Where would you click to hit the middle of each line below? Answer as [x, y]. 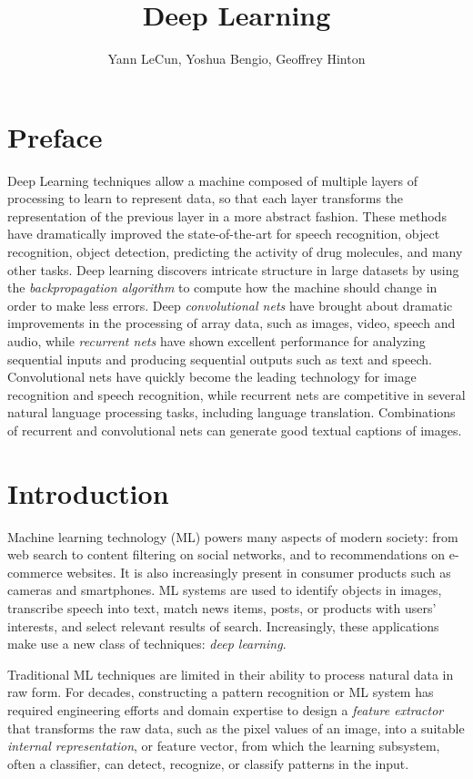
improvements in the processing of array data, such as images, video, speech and [231, 323]
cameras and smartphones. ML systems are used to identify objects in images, [225, 590]
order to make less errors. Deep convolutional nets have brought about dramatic [230, 305]
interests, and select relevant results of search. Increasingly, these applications [223, 625]
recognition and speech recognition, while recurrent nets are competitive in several [236, 394]
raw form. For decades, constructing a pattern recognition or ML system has [221, 692]
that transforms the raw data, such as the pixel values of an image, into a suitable [236, 728]
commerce [35, 572]
